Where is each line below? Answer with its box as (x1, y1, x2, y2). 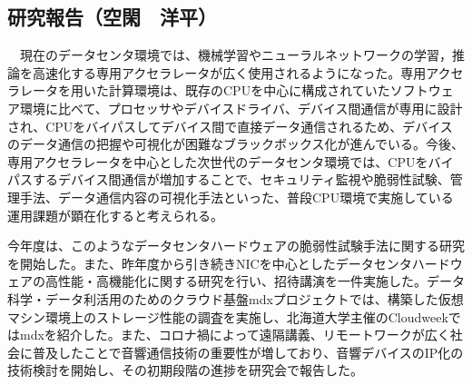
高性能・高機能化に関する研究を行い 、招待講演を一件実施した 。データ (44, 271, 465, 291)
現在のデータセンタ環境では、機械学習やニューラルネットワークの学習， (19, 45, 452, 64)
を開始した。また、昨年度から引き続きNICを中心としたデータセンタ (7, 253, 412, 272)
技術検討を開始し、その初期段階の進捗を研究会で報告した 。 (7, 360, 363, 380)
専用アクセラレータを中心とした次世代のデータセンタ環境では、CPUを (7, 152, 428, 171)
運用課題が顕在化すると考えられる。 (7, 205, 223, 224)
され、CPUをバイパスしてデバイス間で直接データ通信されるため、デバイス (7, 116, 453, 135)
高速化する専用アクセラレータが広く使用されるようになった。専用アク (32, 63, 451, 82)
